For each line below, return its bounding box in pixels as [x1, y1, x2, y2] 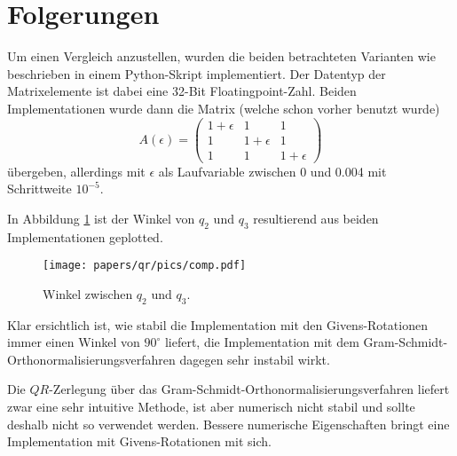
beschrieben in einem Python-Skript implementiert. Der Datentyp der [7, 64, 386, 83]
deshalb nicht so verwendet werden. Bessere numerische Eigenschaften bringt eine [7, 414, 450, 433]
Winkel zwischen [43, 284, 133, 303]
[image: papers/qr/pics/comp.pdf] [43, 259, 247, 272]
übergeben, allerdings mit [7, 161, 146, 180]
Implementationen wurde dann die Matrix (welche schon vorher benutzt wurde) [7, 98, 440, 117]
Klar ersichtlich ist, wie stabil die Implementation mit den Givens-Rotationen [7, 315, 428, 334]
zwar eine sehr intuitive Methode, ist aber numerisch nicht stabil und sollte [7, 397, 415, 416]
